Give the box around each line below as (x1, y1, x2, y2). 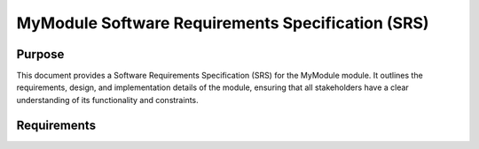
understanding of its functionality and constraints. (16, 94, 199, 105)
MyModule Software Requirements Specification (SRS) (16, 13, 429, 33)
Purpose (16, 47, 65, 62)
